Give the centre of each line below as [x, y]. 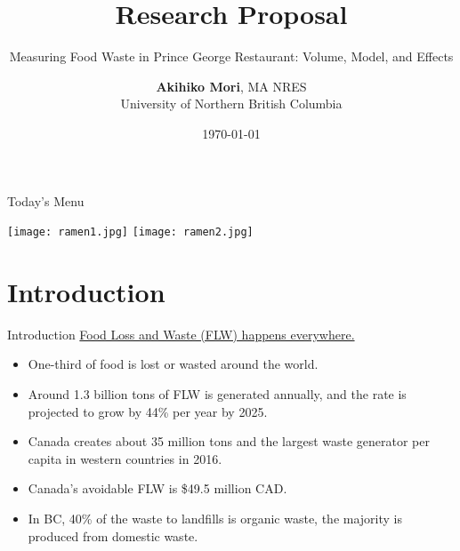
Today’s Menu [46, 200]
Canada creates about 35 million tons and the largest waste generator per [229, 441]
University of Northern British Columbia [231, 104]
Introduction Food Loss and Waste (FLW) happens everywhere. [181, 334]
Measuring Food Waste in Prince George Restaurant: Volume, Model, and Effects [231, 56]
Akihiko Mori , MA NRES [231, 86]
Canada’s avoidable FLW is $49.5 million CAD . [157, 488]
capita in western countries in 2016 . [125, 458]
